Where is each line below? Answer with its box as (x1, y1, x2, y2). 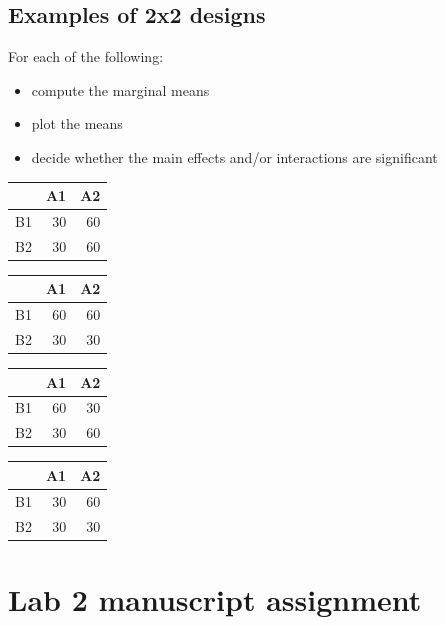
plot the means (31, 113, 123, 134)
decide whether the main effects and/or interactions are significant (31, 146, 438, 167)
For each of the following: (8, 46, 164, 67)
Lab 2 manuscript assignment (8, 578, 422, 619)
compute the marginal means (31, 79, 210, 100)
